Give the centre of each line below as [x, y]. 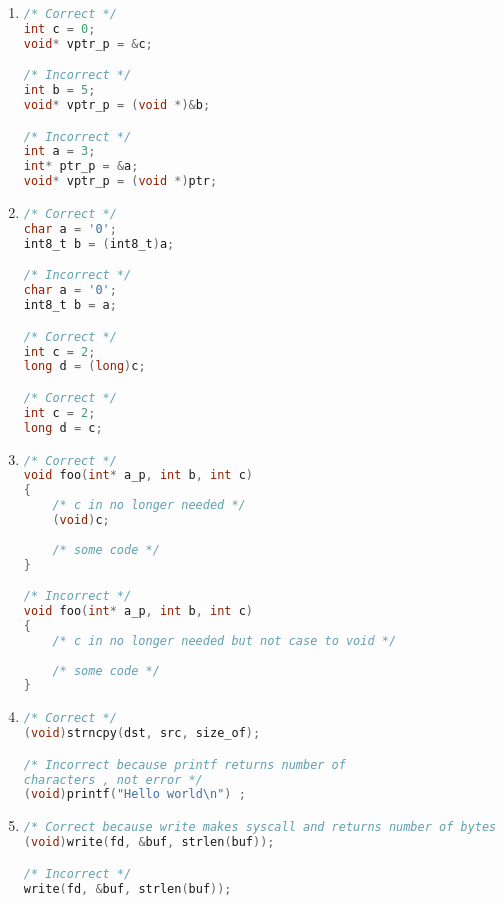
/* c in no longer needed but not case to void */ [224, 640]
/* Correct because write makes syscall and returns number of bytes [260, 827]
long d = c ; [63, 427]
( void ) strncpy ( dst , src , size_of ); [142, 733]
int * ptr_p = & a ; [81, 166]
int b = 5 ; [59, 90]
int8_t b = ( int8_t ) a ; [99, 243]
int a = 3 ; [59, 151]
